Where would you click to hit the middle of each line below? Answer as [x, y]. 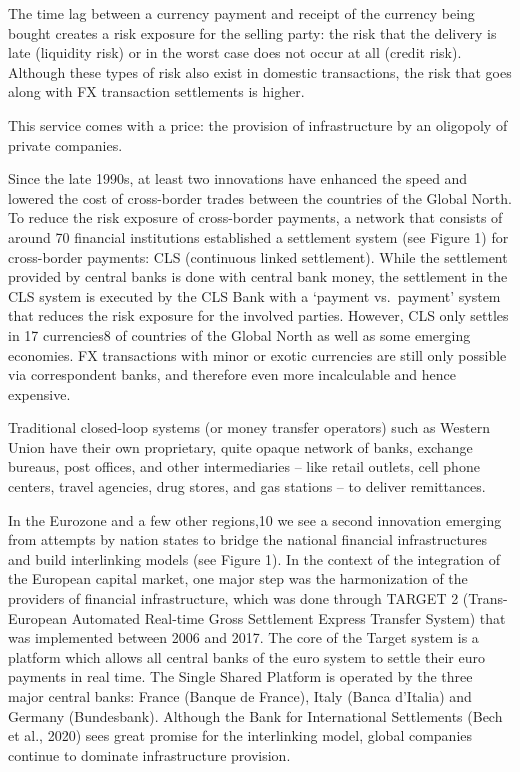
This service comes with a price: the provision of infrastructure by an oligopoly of [258, 124]
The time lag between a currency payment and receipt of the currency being [241, 13]
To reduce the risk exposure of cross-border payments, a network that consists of [255, 217]
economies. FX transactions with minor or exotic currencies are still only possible [257, 354]
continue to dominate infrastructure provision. [149, 754]
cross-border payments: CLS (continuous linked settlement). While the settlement [258, 256]
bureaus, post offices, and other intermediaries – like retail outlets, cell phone [244, 466]
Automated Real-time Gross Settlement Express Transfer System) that [288, 617]
